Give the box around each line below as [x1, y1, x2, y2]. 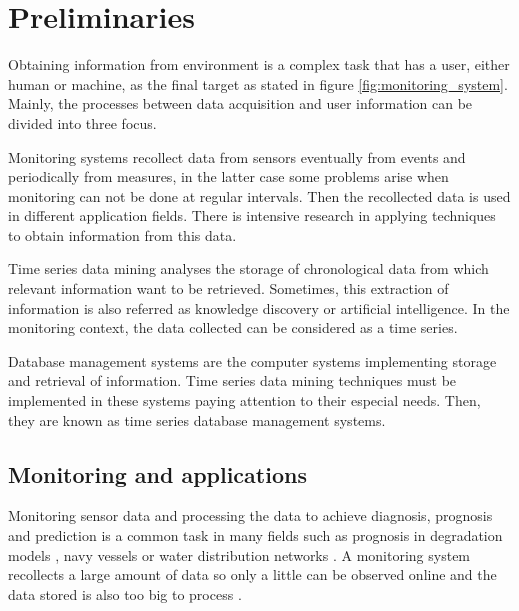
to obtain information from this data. [8, 224, 237, 245]
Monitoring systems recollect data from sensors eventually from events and [8, 146, 466, 167]
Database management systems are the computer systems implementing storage [8, 350, 497, 371]
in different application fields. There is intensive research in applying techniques [8, 205, 496, 226]
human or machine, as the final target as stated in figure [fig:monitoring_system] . [8, 73, 508, 94]
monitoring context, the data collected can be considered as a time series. [8, 317, 458, 338]
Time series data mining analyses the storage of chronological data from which [8, 258, 489, 279]
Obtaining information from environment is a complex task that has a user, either [8, 54, 510, 75]
